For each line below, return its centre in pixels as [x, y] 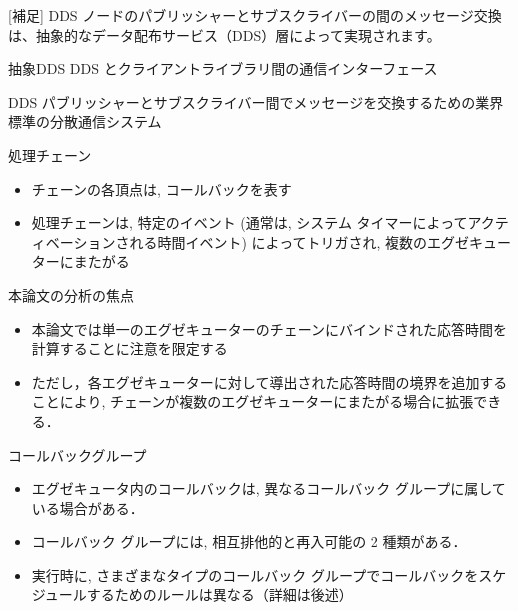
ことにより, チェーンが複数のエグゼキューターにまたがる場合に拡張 [252, 401]
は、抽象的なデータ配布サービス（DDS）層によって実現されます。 [224, 34]
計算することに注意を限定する [129, 348]
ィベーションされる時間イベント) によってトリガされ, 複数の [229, 241]
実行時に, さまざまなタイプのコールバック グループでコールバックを [255, 574]
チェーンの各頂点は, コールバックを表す [161, 188]
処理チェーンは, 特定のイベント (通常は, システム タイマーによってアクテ [270, 222]
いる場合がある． [87, 507]
